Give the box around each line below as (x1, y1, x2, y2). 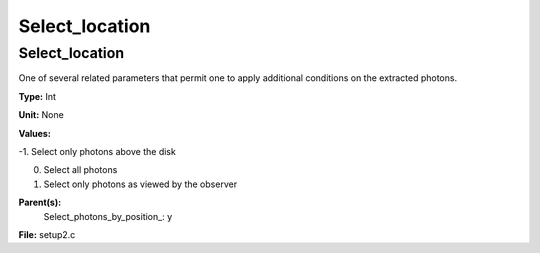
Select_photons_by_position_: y (43, 210, 173, 222)
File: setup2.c (18, 228, 76, 240)
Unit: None (18, 109, 64, 121)
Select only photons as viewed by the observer (43, 178, 238, 190)
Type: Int (18, 90, 57, 102)
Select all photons (43, 164, 118, 176)
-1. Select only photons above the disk (18, 145, 177, 157)
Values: (18, 127, 52, 139)
